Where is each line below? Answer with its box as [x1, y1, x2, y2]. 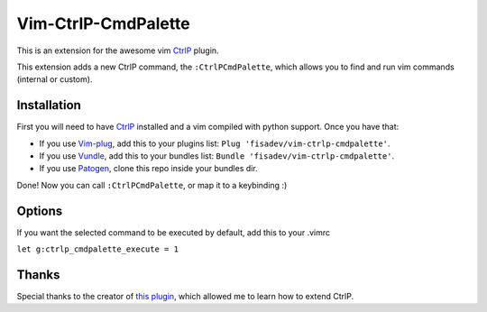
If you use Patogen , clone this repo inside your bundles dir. [39, 163, 258, 174]
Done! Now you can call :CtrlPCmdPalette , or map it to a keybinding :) [16, 179, 288, 190]
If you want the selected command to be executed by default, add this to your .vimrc [16, 226, 331, 238]
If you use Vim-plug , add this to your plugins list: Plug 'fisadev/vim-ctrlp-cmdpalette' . [39, 138, 391, 149]
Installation [16, 97, 81, 113]
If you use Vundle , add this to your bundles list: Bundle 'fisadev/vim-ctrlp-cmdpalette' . [39, 151, 395, 161]
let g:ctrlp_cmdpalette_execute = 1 [16, 244, 179, 254]
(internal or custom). [16, 74, 93, 85]
